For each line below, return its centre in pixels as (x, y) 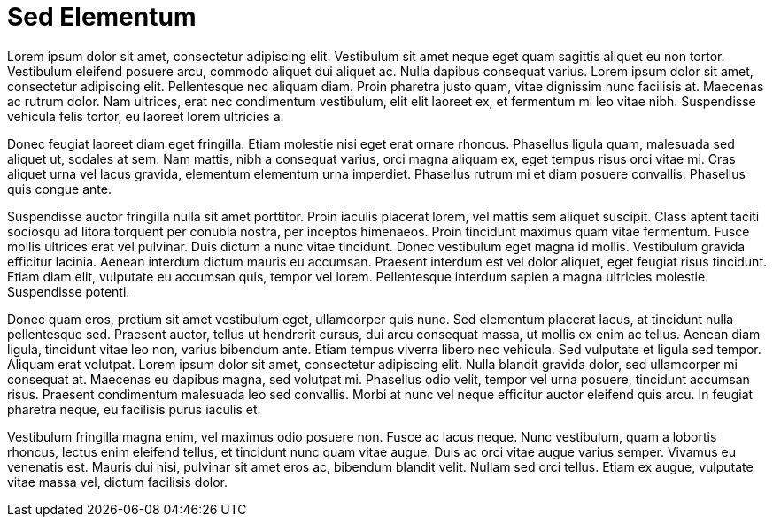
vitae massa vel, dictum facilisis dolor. (117, 482)
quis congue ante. (59, 189)
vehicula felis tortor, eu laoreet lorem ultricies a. (146, 116)
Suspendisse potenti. (69, 291)
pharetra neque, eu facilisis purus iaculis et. (134, 409)
